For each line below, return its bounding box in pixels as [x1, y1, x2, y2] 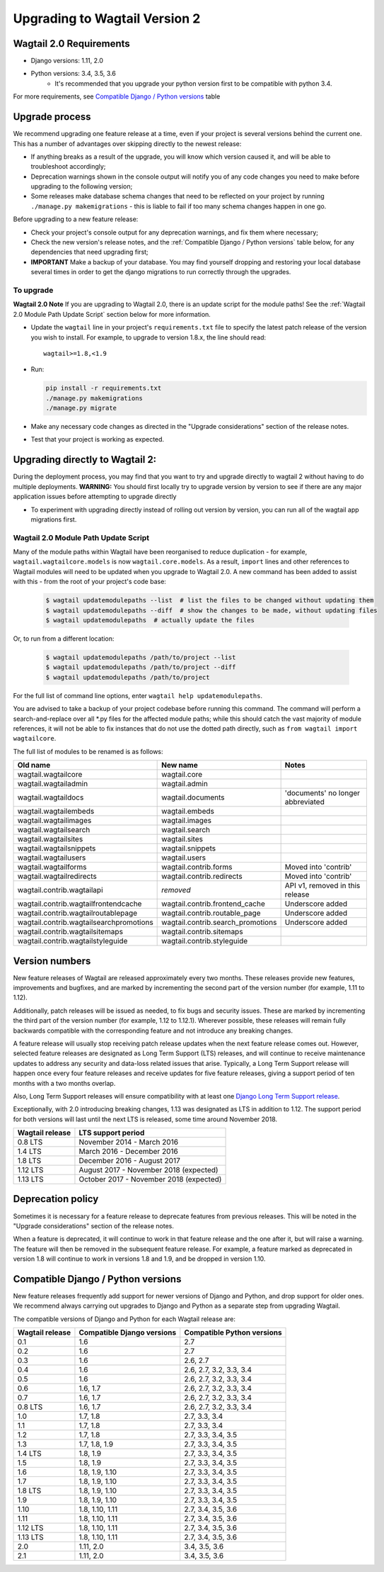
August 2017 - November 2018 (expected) [78, 1165, 219, 1175]
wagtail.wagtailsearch [17, 825, 91, 835]
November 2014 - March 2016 [78, 1138, 179, 1147]
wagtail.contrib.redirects [161, 872, 243, 882]
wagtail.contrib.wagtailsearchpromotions [17, 918, 153, 928]
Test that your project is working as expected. [30, 435, 165, 444]
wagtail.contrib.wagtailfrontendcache [17, 899, 142, 909]
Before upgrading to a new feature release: [13, 215, 139, 223]
